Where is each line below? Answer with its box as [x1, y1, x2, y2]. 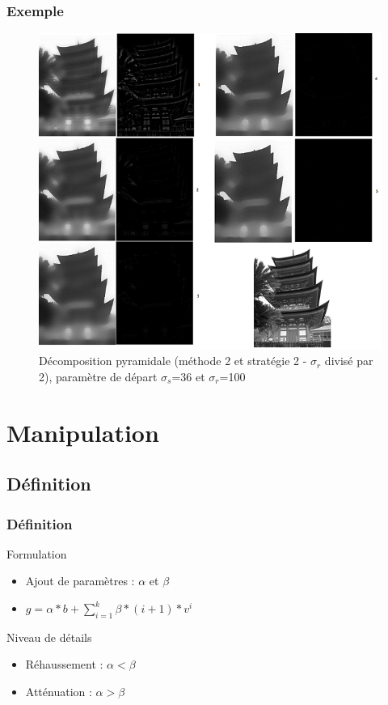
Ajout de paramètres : [25, 572, 135, 589]
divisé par [324, 352, 373, 369]
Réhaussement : [25, 656, 103, 673]
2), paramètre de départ [39, 367, 158, 384]
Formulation [6, 545, 67, 562]
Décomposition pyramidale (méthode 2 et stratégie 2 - [39, 352, 307, 369]
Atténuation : [25, 682, 92, 699]
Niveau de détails [6, 628, 92, 645]
